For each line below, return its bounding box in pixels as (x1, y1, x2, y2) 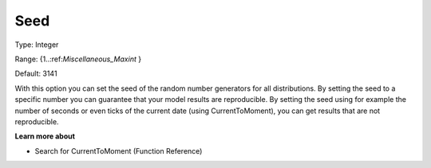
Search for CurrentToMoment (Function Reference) (34, 146, 203, 155)
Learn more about (14, 131, 76, 141)
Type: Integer (14, 40, 59, 49)
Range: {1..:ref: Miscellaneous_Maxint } (14, 54, 142, 64)
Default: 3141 (14, 68, 57, 79)
